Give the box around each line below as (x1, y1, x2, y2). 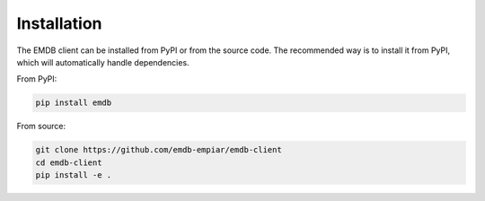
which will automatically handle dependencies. (16, 57, 190, 67)
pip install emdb (35, 98, 112, 108)
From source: (16, 121, 66, 132)
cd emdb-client (35, 157, 102, 168)
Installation (16, 13, 102, 33)
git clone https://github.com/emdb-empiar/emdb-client (35, 144, 282, 155)
